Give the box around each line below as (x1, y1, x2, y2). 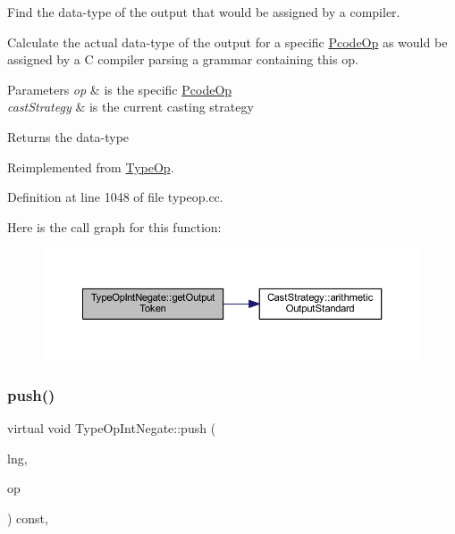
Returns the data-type (7, 127, 130, 146)
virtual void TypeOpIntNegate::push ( (7, 418, 216, 437)
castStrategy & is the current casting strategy (7, 97, 254, 116)
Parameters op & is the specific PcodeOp (7, 79, 232, 98)
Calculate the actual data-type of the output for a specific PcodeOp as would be (7, 32, 448, 51)
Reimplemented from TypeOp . (7, 157, 174, 176)
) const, (7, 508, 48, 527)
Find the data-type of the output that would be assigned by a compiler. (7, 3, 400, 21)
